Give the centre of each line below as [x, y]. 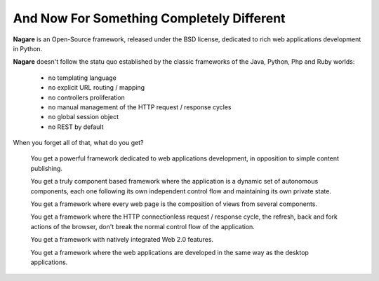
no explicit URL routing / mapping [97, 88]
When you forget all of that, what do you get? [78, 143]
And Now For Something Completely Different [149, 18]
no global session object [84, 117]
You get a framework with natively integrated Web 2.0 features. [122, 240]
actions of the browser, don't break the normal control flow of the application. [143, 226]
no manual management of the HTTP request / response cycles [140, 107]
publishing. [47, 168]
